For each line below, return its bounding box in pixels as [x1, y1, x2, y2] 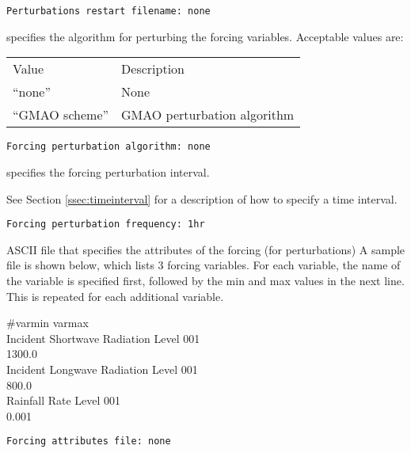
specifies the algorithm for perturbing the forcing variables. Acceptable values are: [6, 28, 404, 44]
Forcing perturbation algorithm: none [6, 141, 211, 153]
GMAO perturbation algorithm [121, 105, 295, 124]
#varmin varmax [6, 314, 89, 331]
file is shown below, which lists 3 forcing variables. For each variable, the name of [6, 257, 401, 273]
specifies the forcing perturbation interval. [6, 163, 210, 180]
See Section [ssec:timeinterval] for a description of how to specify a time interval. [6, 190, 398, 207]
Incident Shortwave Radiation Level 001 [6, 329, 200, 346]
